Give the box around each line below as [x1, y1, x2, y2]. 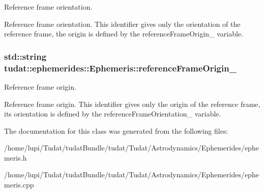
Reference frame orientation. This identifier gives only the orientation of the [4, 18, 241, 29]
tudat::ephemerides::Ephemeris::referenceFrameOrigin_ [4, 61, 237, 74]
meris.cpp [4, 179, 34, 190]
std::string [4, 50, 47, 62]
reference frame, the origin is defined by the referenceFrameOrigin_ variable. [4, 28, 244, 39]
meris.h [4, 152, 27, 163]
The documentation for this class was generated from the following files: [4, 125, 228, 136]
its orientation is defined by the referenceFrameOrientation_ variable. [4, 108, 221, 119]
